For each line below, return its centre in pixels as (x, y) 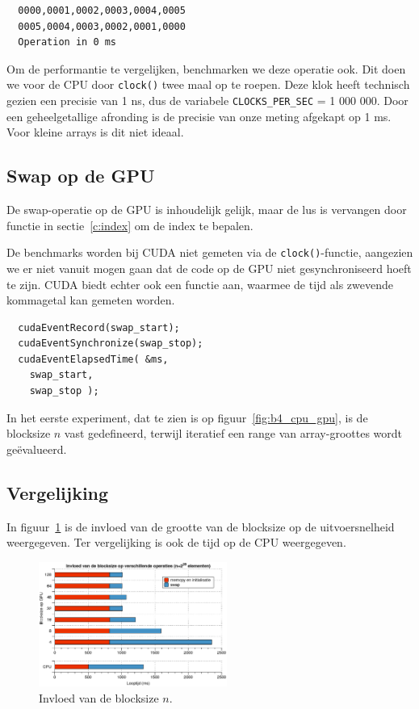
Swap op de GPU (81, 176)
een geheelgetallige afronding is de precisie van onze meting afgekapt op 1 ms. (199, 116)
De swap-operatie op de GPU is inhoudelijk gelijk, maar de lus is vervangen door (207, 210)
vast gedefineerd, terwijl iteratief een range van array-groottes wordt (233, 433)
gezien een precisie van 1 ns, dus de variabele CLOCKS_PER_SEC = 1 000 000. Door (207, 101)
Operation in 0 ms (67, 42)
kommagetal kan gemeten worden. (91, 300)
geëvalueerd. (37, 449)
